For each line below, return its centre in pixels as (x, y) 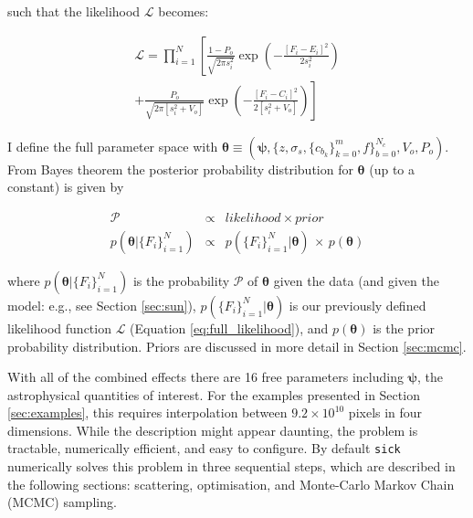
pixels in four (385, 412)
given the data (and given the (356, 280)
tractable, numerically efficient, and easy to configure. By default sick (204, 448)
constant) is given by (66, 187)
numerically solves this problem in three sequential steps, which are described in (231, 466)
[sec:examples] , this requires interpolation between (147, 412)
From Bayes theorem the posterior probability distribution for (180, 169)
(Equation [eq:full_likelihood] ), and (229, 328)
